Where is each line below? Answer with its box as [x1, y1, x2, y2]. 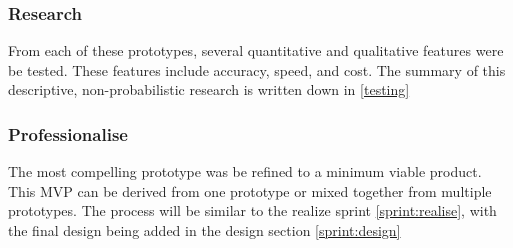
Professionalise [8, 121, 128, 146]
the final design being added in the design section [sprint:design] [8, 220, 401, 240]
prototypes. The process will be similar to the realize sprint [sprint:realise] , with [8, 200, 497, 221]
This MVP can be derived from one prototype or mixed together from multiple [8, 180, 492, 201]
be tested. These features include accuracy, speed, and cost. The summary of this [8, 59, 506, 80]
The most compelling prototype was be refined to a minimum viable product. [8, 161, 482, 182]
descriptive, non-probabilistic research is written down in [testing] [8, 79, 410, 100]
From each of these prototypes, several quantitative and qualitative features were [8, 40, 504, 61]
